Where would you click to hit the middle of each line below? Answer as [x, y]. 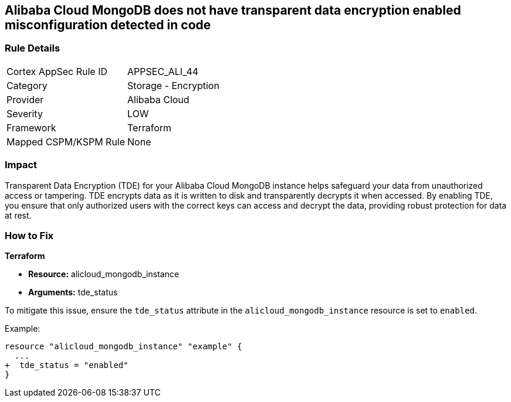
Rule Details [33, 48]
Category [27, 85]
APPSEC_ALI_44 [163, 71]
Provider [25, 99]
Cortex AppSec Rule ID [57, 71]
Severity [25, 113]
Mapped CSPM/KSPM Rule [66, 142]
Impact [21, 165]
